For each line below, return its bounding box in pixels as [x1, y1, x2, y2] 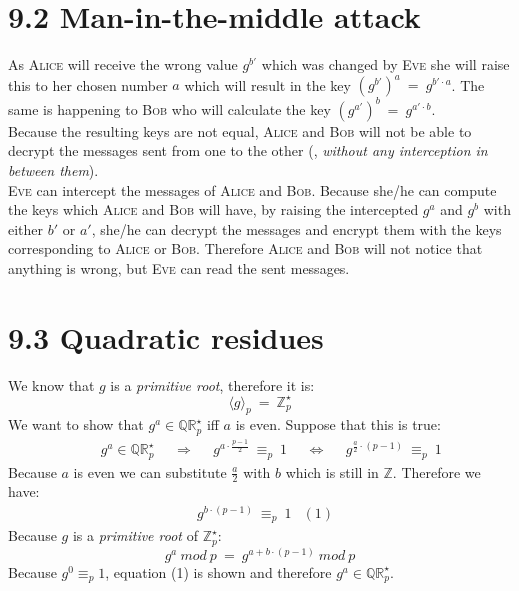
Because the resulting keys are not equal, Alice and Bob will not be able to [8, 120, 472, 141]
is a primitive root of [72, 525, 198, 546]
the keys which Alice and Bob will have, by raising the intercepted [8, 199, 419, 220]
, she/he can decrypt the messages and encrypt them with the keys [91, 218, 502, 239]
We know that [8, 374, 95, 395]
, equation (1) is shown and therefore [105, 561, 332, 582]
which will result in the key [184, 74, 351, 95]
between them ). [8, 159, 99, 180]
